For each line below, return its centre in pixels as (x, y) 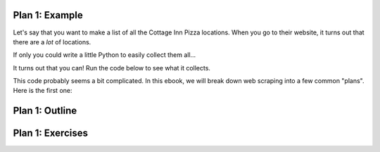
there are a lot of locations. (52, 42)
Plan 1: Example (48, 15)
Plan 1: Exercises (50, 133)
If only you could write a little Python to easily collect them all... (104, 55)
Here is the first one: (43, 91)
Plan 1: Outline (45, 111)
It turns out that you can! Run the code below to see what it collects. (112, 68)
